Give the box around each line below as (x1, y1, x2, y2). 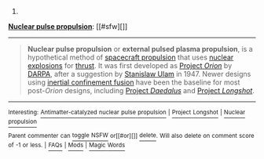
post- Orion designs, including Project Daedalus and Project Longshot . (27, 86, 255, 95)
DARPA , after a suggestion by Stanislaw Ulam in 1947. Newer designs (27, 70, 251, 78)
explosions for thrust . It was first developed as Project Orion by (27, 61, 233, 70)
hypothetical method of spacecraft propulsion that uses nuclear (27, 52, 234, 62)
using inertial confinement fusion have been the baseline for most (27, 78, 240, 87)
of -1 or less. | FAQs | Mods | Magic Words (8, 141, 126, 150)
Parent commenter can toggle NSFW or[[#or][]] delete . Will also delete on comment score (8, 132, 255, 139)
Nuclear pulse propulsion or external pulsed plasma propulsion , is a (27, 45, 253, 53)
